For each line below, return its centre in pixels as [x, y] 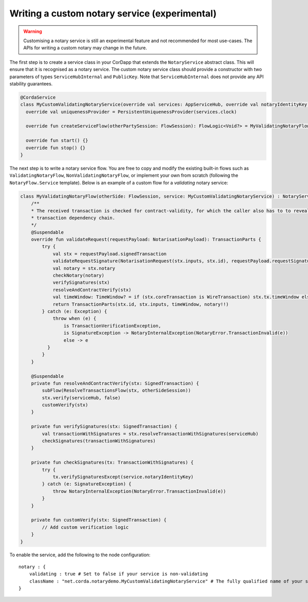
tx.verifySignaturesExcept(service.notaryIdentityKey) [123, 477]
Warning [33, 31]
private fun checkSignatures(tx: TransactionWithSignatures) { [112, 462]
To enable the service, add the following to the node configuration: [80, 555]
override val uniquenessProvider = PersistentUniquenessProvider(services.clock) [131, 112]
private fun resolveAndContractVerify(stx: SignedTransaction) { [115, 383]
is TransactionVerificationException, [112, 326]
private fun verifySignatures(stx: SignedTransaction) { [104, 426]
